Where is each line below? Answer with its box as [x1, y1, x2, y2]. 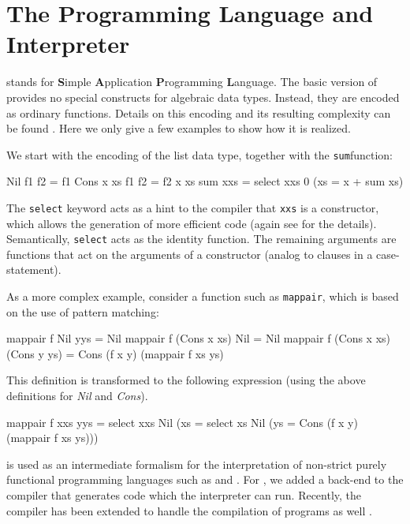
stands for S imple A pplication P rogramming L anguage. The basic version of [6, 73, 378, 90]
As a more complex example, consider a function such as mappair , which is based [6, 288, 399, 305]
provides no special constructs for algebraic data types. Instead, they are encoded [6, 88, 400, 105]
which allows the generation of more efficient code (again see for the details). [6, 215, 377, 231]
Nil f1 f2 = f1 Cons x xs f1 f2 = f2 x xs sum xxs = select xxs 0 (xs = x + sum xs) [6, 173, 404, 189]
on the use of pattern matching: [6, 303, 159, 320]
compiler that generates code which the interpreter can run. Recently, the [6, 487, 362, 503]
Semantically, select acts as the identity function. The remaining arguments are [6, 230, 397, 247]
